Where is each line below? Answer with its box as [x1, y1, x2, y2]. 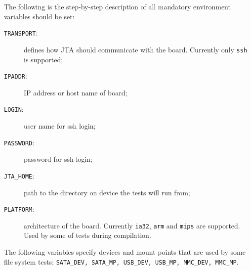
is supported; [24, 54, 63, 64]
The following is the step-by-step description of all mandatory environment [4, 1, 231, 11]
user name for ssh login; [24, 121, 96, 131]
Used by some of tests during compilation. [24, 230, 151, 240]
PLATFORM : [4, 204, 35, 214]
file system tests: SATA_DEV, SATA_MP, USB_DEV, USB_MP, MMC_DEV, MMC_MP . [4, 256, 239, 267]
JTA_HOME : [4, 170, 35, 180]
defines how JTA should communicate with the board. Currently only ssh [24, 44, 248, 54]
